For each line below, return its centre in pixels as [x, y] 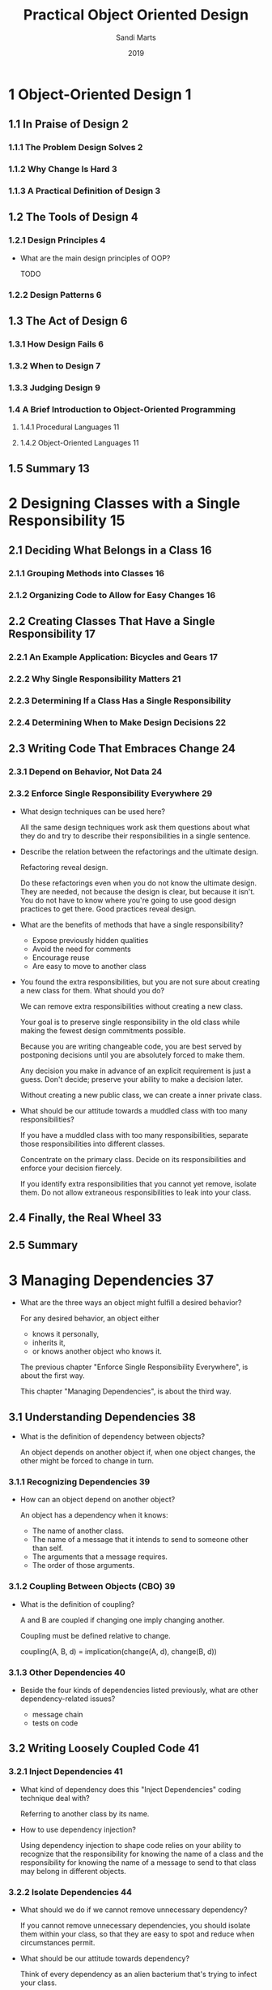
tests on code [55, 1723]
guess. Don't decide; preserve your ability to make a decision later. [132, 1079]
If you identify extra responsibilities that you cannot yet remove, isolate [138, 1183]
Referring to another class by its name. [85, 1813]
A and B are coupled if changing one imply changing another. [122, 1620]
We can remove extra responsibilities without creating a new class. [131, 1006]
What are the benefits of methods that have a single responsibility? [132, 924]
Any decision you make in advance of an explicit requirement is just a [136, 1070]
